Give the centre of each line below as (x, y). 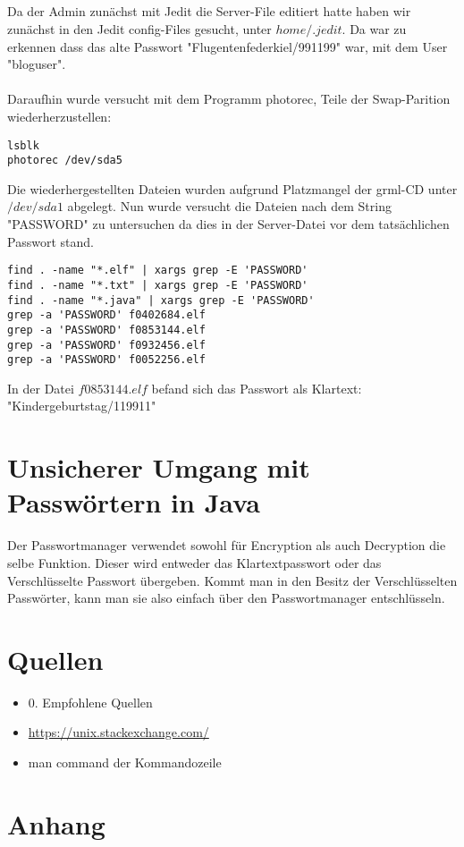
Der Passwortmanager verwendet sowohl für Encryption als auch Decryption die (227, 545)
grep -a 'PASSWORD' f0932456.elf (106, 345)
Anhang (56, 823)
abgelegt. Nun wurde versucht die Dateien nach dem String (229, 206)
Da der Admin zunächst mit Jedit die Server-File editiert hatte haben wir (209, 11)
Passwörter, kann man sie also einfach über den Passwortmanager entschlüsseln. (226, 598)
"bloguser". (37, 64)
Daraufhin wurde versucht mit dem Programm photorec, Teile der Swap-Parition (229, 99)
